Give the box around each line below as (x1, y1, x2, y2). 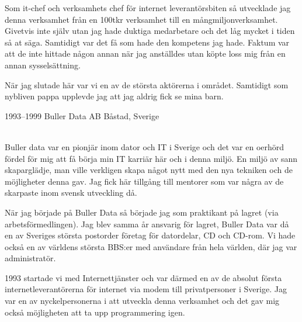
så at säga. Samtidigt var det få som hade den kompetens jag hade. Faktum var (5, 36, 290, 48)
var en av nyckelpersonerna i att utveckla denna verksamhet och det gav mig (5, 295, 280, 307)
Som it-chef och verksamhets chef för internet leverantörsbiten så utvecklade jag (5, 2, 291, 13)
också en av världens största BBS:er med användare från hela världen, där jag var (5, 240, 297, 252)
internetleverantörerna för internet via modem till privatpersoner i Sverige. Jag (5, 283, 287, 295)
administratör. (5, 252, 56, 264)
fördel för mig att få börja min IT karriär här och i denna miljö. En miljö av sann (5, 152, 298, 164)
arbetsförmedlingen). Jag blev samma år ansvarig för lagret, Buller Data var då (5, 217, 289, 230)
